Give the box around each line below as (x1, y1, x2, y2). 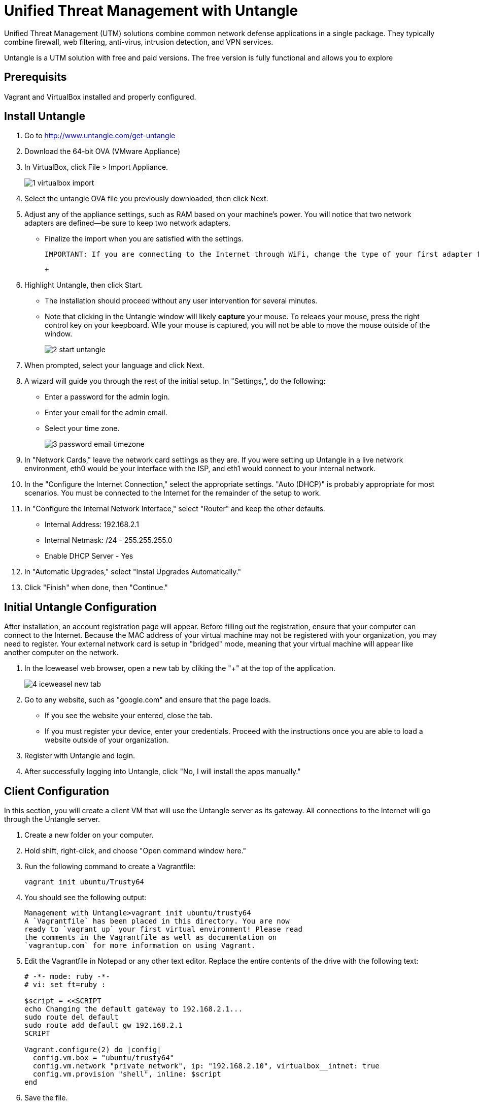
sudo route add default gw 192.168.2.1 (24, 1021, 183, 1030)
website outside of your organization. (45, 735, 169, 745)
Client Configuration (4, 784, 110, 797)
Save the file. (24, 1093, 68, 1102)
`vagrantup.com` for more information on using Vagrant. (24, 941, 256, 950)
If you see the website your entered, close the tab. (45, 711, 213, 720)
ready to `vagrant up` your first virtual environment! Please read (24, 925, 302, 934)
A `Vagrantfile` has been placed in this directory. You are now (24, 917, 290, 926)
